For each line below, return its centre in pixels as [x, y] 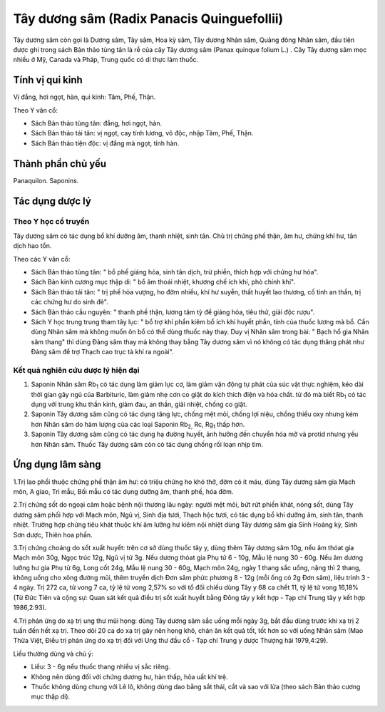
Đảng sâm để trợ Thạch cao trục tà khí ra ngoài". [102, 352]
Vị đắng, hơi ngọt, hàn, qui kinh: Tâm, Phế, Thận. [84, 97]
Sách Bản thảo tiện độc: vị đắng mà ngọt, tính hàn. [105, 143]
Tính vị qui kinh [48, 80]
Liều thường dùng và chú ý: [53, 654]
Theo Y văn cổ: [36, 110]
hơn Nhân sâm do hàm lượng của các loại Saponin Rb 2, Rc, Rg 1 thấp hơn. [138, 425]
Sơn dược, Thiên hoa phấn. [53, 535]
